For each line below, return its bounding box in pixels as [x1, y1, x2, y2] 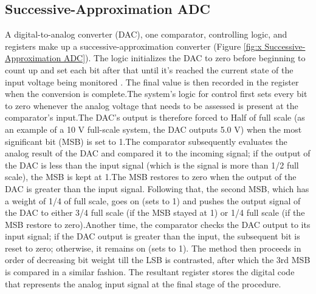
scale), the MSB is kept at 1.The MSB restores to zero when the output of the [5, 170, 297, 183]
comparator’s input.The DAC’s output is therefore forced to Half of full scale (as [5, 111, 305, 124]
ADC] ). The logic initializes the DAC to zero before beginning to [63, 52, 306, 64]
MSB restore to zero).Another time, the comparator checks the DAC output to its [5, 218, 311, 230]
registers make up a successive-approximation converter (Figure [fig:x [5, 39, 262, 52]
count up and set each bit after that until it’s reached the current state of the [5, 63, 294, 76]
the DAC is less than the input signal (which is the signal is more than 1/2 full [5, 158, 299, 171]
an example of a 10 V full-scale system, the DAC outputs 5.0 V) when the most [5, 122, 302, 135]
